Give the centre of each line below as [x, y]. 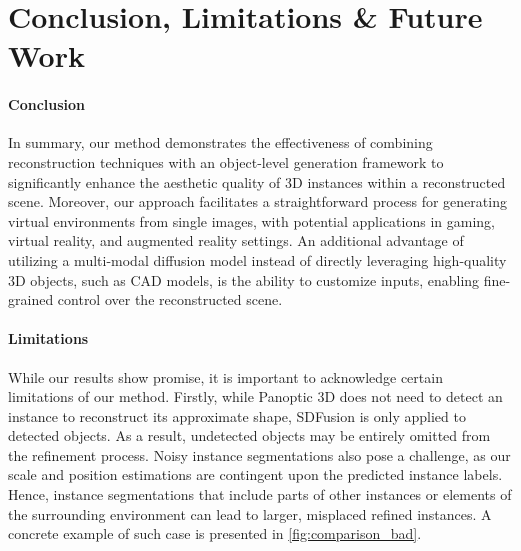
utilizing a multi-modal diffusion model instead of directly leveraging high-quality [257, 259]
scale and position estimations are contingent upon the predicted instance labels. [255, 474]
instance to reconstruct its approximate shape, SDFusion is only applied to [237, 415]
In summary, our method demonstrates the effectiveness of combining [220, 142]
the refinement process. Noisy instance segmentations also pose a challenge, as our [259, 454]
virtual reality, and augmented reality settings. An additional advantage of [236, 240]
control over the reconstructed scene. [170, 299]
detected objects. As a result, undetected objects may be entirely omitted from [249, 435]
